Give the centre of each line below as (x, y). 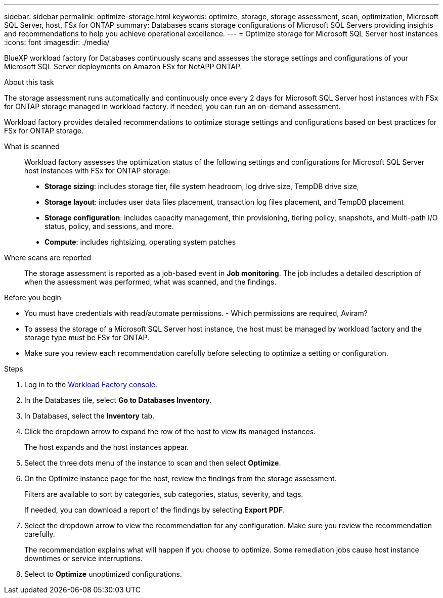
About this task (29, 82)
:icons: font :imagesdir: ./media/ (57, 42)
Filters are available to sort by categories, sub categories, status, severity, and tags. (164, 494)
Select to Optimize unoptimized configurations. (103, 574)
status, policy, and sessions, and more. (109, 226)
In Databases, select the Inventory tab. (90, 416)
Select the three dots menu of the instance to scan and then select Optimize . (153, 463)
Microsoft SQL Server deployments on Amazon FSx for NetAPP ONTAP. (123, 66)
